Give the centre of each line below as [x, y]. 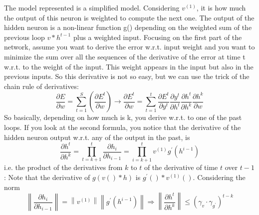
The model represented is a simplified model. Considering [92, 7]
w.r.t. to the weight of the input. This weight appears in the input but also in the [129, 66]
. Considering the [219, 177]
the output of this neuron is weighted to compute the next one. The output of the [129, 17]
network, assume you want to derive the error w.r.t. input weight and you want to [129, 47]
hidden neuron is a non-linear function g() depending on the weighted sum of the [128, 27]
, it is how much [221, 7]
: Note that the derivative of [47, 177]
